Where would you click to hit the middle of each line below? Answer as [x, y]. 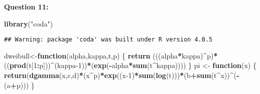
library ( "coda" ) [29, 23]
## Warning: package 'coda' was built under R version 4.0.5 [108, 40]
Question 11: [26, 6]
